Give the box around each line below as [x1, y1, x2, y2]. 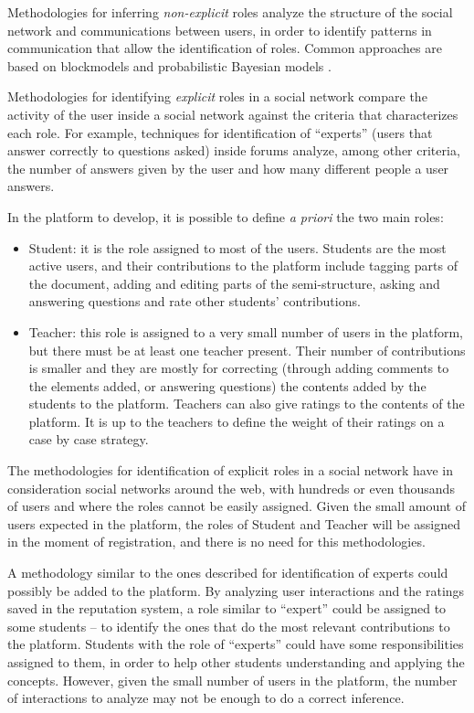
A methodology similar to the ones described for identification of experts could [7, 563, 448, 582]
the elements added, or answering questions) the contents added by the [28, 376, 427, 395]
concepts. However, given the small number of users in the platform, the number [7, 670, 458, 689]
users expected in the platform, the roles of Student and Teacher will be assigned [7, 514, 460, 533]
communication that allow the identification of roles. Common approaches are [7, 38, 442, 58]
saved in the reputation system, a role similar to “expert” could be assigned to [7, 599, 447, 618]
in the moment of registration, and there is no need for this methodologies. [7, 532, 426, 551]
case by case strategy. [28, 430, 149, 449]
